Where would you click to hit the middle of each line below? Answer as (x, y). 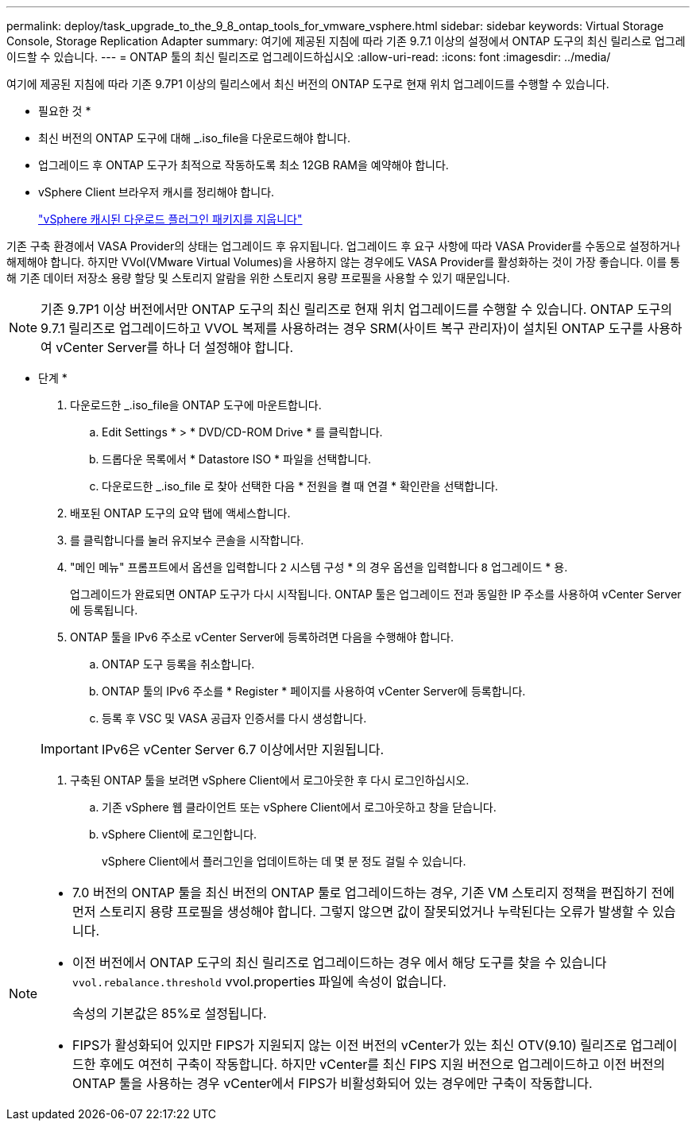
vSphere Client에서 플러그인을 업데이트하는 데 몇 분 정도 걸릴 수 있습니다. (284, 861)
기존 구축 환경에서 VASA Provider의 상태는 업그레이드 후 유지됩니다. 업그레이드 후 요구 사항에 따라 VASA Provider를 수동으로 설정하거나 (344, 246)
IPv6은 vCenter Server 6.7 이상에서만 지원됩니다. (243, 749)
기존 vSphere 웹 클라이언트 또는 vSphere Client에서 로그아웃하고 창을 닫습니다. (299, 807)
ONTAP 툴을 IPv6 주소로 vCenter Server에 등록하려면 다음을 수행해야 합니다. (262, 637)
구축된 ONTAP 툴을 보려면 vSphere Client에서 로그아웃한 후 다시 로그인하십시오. (270, 780)
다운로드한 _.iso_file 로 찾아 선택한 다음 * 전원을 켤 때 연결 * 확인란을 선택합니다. (300, 486)
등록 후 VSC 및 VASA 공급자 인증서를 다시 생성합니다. (234, 718)
